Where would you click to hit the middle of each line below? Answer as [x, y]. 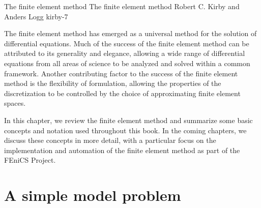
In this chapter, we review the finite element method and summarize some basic [128, 120]
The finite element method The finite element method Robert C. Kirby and [122, 6]
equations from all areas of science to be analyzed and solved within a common [127, 63]
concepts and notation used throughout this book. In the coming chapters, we [125, 130]
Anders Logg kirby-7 [36, 16]
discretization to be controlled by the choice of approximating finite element [122, 93]
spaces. [15, 103]
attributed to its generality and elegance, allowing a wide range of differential [125, 53]
